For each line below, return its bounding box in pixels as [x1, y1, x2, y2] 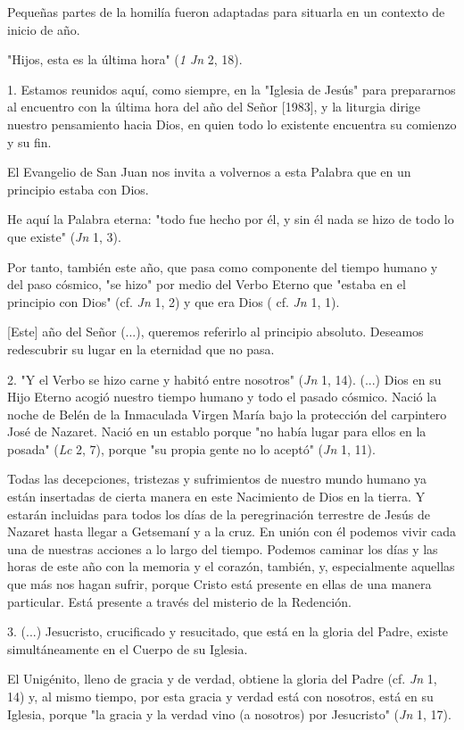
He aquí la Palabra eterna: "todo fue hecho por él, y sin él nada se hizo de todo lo [7, 210, 454, 228]
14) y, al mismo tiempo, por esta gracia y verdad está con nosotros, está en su [7, 687, 434, 705]
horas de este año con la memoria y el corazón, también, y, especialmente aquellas [7, 557, 455, 576]
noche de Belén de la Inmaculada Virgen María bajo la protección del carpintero [7, 404, 447, 423]
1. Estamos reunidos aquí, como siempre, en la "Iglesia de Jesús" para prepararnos [7, 79, 456, 98]
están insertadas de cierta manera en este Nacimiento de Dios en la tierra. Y [7, 487, 426, 506]
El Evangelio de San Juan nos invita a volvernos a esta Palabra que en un [7, 162, 411, 181]
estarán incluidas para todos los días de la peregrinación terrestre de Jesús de [7, 504, 430, 523]
